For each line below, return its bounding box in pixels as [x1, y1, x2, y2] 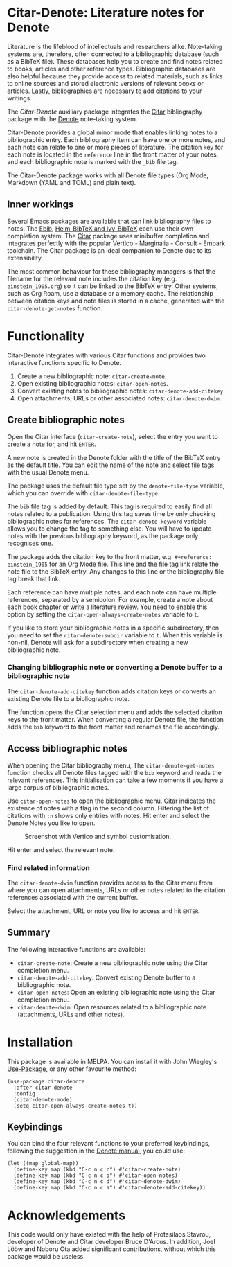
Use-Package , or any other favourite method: [7, 1065, 136, 1073]
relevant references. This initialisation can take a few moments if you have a [7, 776, 224, 784]
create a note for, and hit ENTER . [7, 440, 96, 448]
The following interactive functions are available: [7, 945, 146, 953]
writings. [7, 94, 33, 102]
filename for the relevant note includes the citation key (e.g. [7, 274, 177, 283]
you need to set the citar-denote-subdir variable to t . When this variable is [7, 630, 223, 639]
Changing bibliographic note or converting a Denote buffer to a [7, 663, 223, 673]
